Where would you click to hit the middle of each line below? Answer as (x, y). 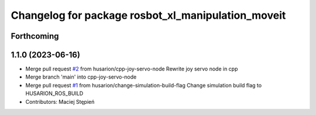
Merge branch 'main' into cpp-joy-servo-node (81, 77)
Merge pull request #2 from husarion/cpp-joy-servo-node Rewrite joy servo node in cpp (132, 69)
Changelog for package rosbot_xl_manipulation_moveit (148, 15)
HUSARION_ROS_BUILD (54, 93)
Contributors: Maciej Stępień (60, 102)
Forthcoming (35, 36)
